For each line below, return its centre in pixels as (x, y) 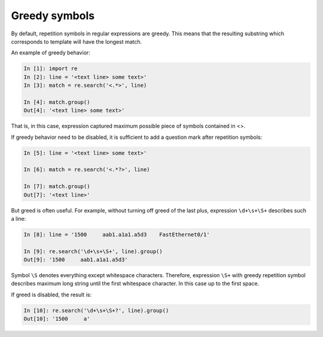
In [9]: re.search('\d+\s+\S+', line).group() (93, 251)
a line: (19, 218)
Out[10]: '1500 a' (57, 319)
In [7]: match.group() (57, 186)
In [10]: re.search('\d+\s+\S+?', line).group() (96, 310)
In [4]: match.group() (57, 102)
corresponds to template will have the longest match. (77, 41)
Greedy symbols (53, 16)
